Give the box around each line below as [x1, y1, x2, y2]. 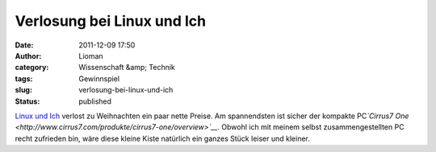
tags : [15, 73, 33, 84]
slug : [15, 85, 32, 95]
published [78, 97, 112, 106]
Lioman [78, 51, 104, 60]
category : [15, 63, 49, 72]
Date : [15, 40, 34, 50]
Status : [15, 97, 40, 106]
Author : [15, 51, 42, 60]
